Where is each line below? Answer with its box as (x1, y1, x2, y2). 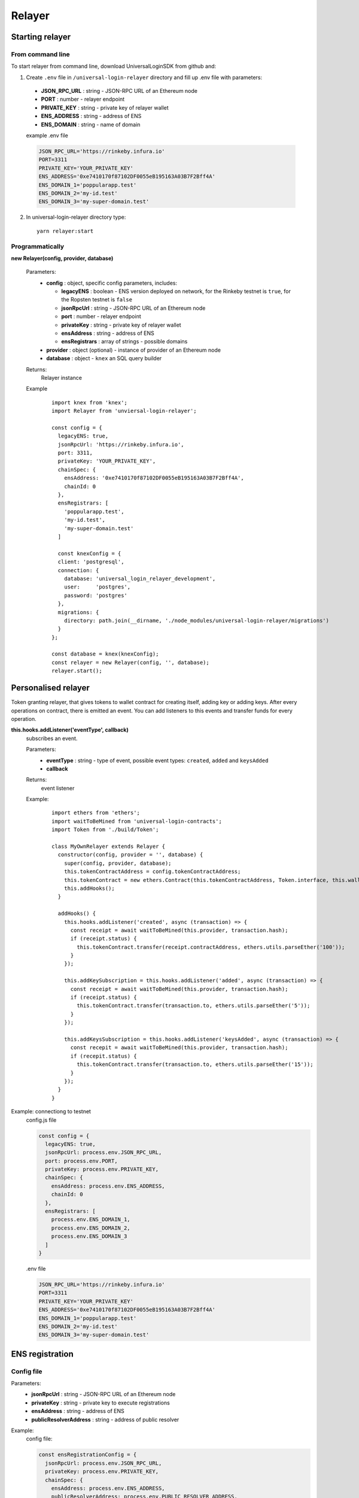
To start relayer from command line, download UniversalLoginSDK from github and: (11, 63, 217, 70)
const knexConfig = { (57, 550, 121, 557)
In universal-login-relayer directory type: (26, 213, 126, 221)
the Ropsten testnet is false (61, 296, 133, 303)
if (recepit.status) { (70, 1052, 137, 1059)
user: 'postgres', (63, 584, 131, 590)
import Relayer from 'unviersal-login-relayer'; (51, 407, 197, 415)
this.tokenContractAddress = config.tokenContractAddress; (63, 868, 241, 875)
